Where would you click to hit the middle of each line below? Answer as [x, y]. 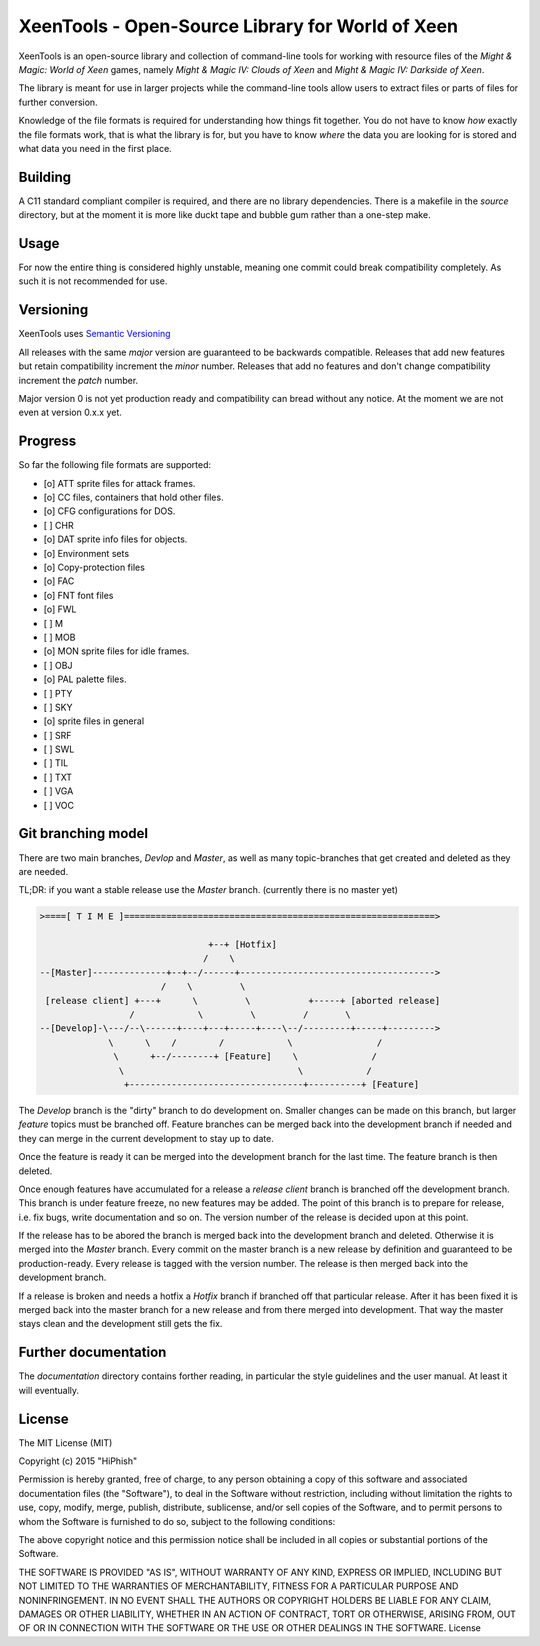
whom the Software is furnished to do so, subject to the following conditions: [177, 1521]
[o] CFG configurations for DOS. [109, 511]
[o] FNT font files [78, 595]
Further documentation [92, 1352]
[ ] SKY [58, 707]
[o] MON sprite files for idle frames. [116, 651]
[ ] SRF [57, 735]
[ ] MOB [59, 637]
